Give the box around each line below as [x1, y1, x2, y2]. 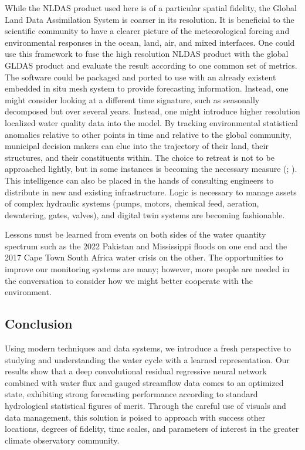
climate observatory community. [5, 434, 120, 446]
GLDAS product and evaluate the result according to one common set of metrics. [5, 59, 297, 71]
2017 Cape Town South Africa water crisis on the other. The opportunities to [5, 251, 283, 263]
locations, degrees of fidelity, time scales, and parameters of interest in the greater [5, 422, 299, 435]
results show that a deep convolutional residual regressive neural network [5, 365, 267, 377]
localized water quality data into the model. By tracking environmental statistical [5, 116, 298, 128]
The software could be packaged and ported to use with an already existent [5, 70, 276, 83]
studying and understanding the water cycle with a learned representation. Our [5, 353, 290, 366]
